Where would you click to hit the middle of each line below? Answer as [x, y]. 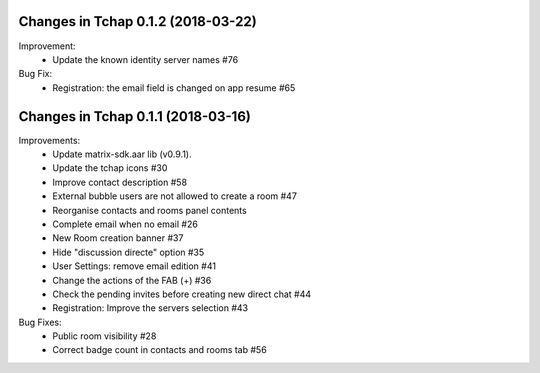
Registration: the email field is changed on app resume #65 [174, 87]
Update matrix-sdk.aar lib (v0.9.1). [122, 154]
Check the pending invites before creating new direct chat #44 [182, 294]
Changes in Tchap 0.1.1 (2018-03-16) [135, 116]
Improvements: [49, 140]
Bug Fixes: [40, 322]
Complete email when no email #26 [125, 224]
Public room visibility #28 [104, 336]
